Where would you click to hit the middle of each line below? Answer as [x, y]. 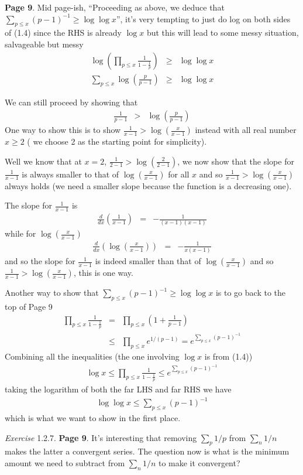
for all [179, 174]
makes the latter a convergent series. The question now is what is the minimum [147, 451]
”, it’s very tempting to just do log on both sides [203, 18]
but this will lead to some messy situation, [223, 33]
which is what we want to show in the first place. [93, 418]
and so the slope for [40, 261]
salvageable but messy [44, 44]
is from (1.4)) [228, 356]
